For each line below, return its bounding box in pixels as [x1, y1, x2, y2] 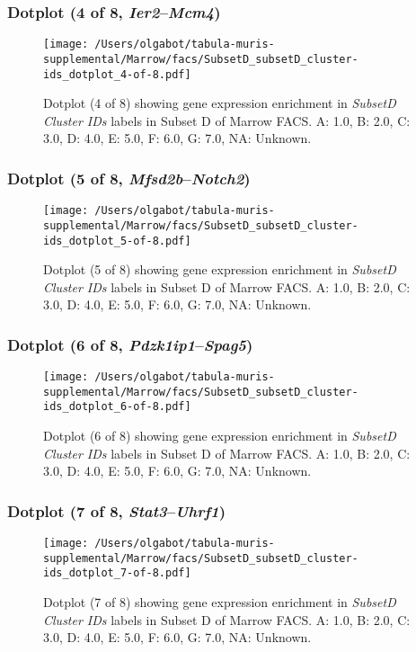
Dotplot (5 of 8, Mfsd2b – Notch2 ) [7, 166, 251, 189]
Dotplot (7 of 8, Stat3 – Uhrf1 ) [7, 499, 226, 522]
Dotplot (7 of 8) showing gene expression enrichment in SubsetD [43, 593, 396, 612]
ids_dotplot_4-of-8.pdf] [43, 67, 191, 81]
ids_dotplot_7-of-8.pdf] [43, 567, 191, 580]
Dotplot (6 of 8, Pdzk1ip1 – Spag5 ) [7, 333, 253, 355]
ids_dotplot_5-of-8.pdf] [43, 234, 191, 247]
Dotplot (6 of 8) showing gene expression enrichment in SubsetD [43, 426, 396, 445]
